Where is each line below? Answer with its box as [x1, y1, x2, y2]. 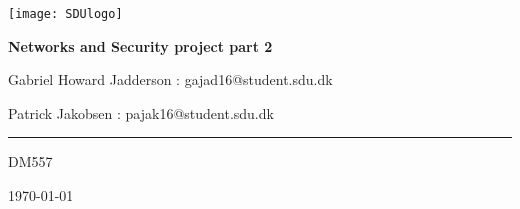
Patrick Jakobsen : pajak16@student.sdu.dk [8, 102, 274, 123]
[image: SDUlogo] [8, 7, 123, 21]
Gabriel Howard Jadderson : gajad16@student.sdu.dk [8, 69, 333, 90]
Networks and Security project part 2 [8, 35, 273, 56]
